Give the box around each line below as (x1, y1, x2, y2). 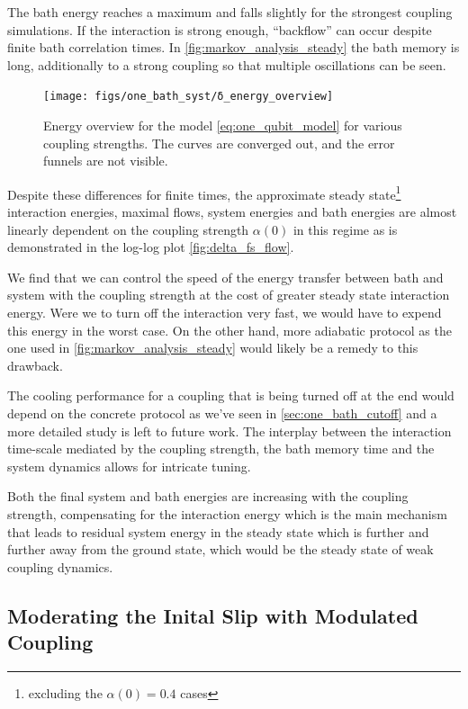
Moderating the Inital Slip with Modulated (7, 601, 418, 629)
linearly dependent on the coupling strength (7, 220, 249, 238)
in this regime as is (292, 220, 398, 238)
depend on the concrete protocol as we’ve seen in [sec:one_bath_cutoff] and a (7, 404, 437, 422)
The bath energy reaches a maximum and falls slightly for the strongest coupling (7, 3, 453, 21)
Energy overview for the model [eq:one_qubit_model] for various (43, 116, 402, 135)
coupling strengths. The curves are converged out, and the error (43, 133, 395, 152)
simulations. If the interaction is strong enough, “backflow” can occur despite (7, 20, 432, 39)
